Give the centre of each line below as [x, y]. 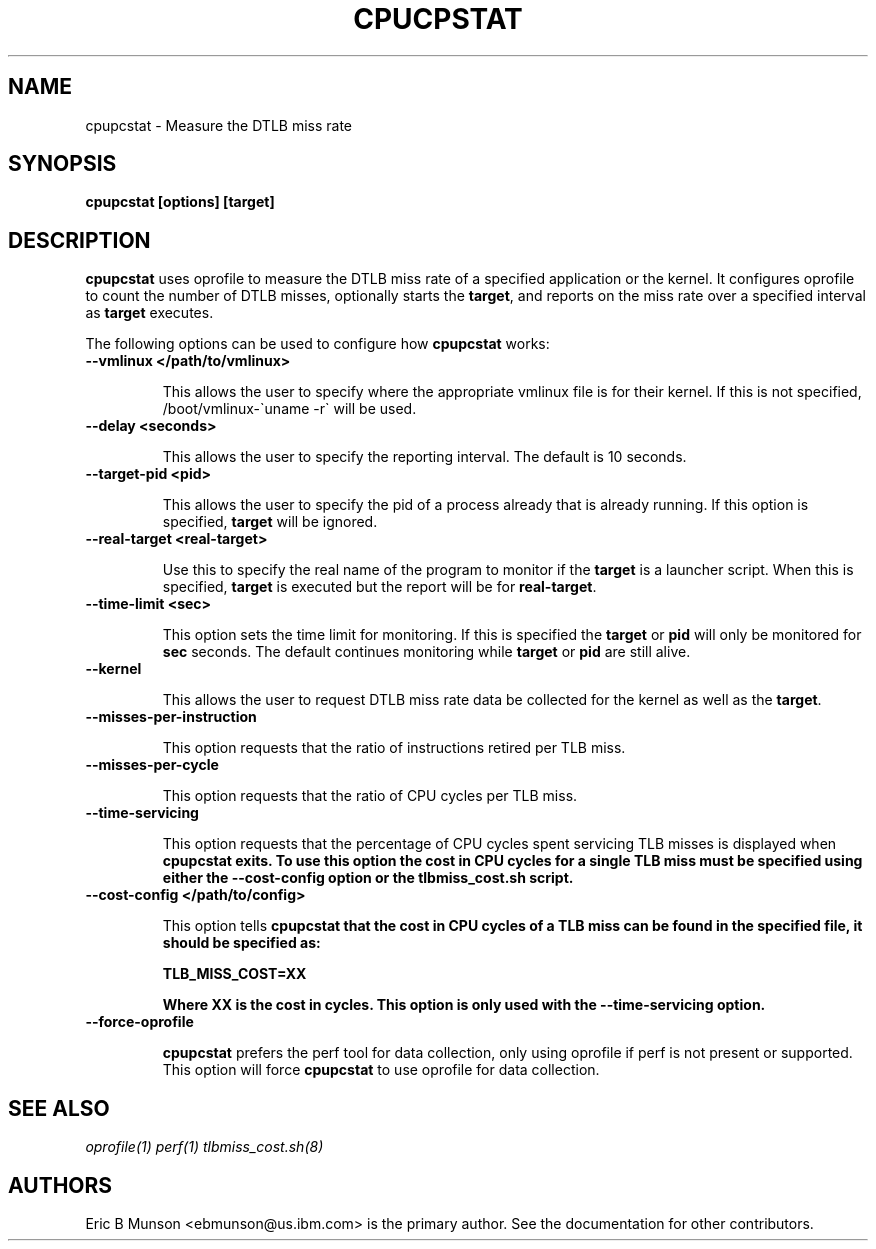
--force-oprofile [139, 1022]
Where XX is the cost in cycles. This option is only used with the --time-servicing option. [464, 1005]
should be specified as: [241, 943]
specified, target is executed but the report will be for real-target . [379, 587]
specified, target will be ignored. [270, 522]
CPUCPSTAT [438, 19]
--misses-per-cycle [152, 765]
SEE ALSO [59, 1108]
